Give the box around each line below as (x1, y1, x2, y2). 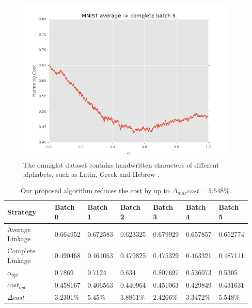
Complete (7, 246, 36, 256)
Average (7, 224, 31, 234)
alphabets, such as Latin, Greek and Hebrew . (23, 169, 159, 179)
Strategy (7, 207, 36, 217)
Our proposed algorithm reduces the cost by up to (20, 185, 170, 195)
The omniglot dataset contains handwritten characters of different (23, 159, 219, 169)
